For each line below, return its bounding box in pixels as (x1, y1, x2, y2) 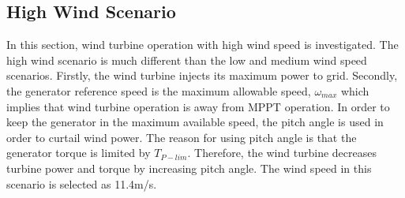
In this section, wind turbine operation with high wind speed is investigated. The (6, 36, 399, 53)
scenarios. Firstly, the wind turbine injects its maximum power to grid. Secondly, (6, 67, 398, 84)
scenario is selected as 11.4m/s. (6, 175, 157, 192)
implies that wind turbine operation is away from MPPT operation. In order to (6, 98, 390, 114)
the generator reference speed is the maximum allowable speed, (6, 82, 311, 99)
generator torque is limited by (6, 144, 151, 161)
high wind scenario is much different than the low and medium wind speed (6, 51, 367, 68)
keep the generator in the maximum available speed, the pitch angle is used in (6, 114, 384, 130)
